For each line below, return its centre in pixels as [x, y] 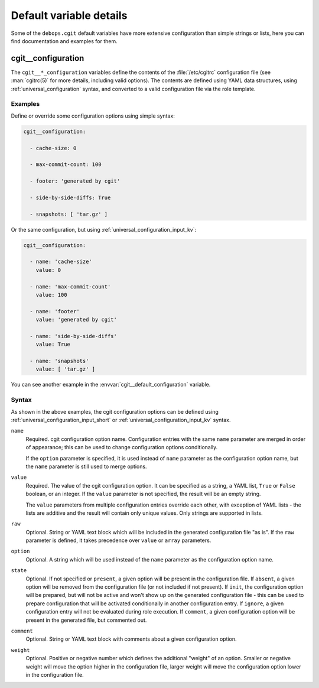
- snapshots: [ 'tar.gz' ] [69, 214]
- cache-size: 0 [53, 148]
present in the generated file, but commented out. [86, 620]
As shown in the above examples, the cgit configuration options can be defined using [115, 411]
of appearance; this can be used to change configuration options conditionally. [122, 447]
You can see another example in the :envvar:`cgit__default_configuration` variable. [111, 385]
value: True [53, 345]
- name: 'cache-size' [61, 262]
